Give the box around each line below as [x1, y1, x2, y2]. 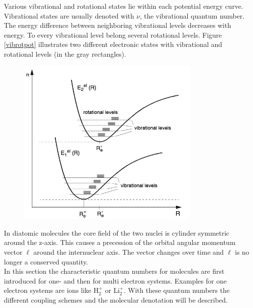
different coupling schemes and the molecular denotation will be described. [4, 295, 228, 305]
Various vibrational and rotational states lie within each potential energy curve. [4, 1, 243, 11]
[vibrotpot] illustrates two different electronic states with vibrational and [4, 39, 223, 49]
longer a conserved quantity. [4, 256, 88, 266]
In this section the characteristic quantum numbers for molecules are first [4, 266, 225, 276]
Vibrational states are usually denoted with [4, 10, 134, 21]
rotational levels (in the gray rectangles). [4, 48, 126, 59]
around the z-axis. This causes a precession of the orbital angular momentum [4, 237, 236, 247]
